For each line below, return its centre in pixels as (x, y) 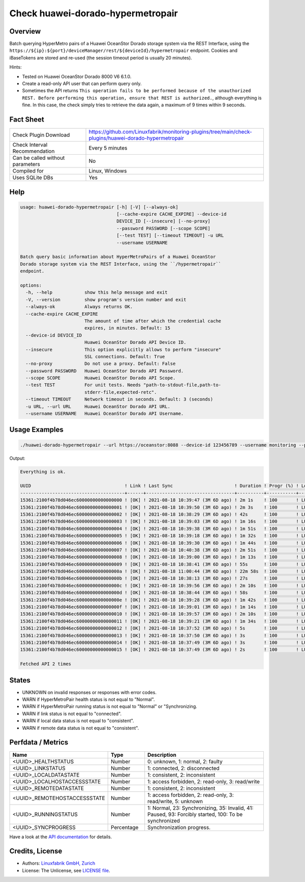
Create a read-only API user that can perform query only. (82, 83)
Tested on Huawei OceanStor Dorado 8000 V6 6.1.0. (77, 76)
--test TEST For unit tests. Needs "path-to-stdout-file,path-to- (123, 385)
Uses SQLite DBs (33, 178)
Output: (17, 458)
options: (31, 285)
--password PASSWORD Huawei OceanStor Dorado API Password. (105, 371)
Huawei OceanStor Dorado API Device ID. (135, 343)
